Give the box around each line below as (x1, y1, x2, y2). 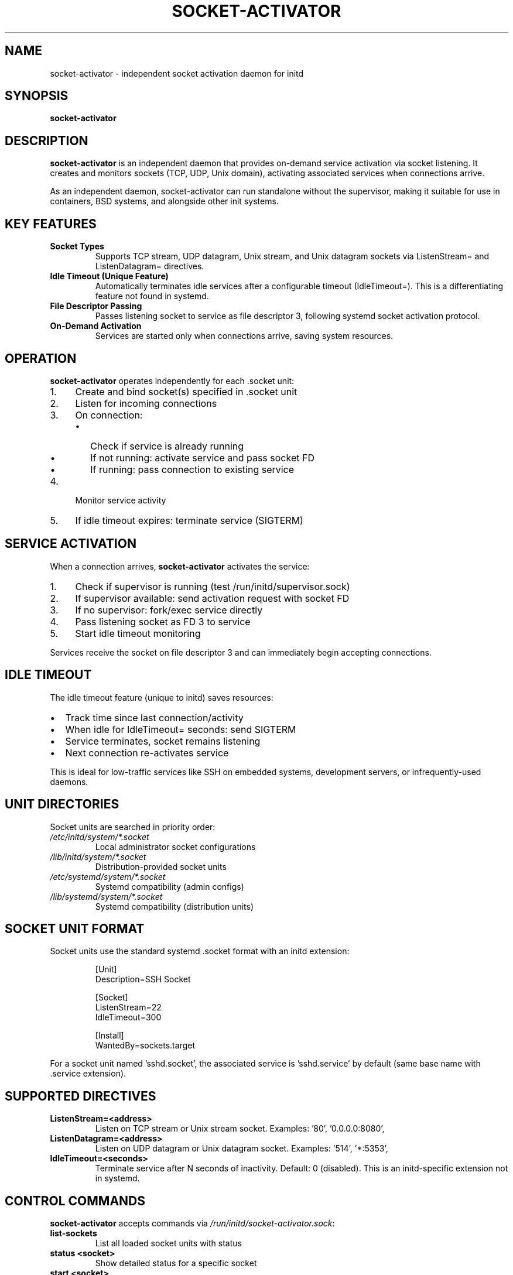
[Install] (95, 1030, 124, 1041)
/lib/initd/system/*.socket (50, 851, 146, 862)
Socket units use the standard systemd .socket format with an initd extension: (50, 946, 350, 957)
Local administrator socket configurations (95, 841, 256, 852)
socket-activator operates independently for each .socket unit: (50, 375, 295, 386)
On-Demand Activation (50, 321, 142, 331)
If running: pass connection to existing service (90, 463, 295, 475)
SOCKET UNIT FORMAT (5, 921, 145, 936)
